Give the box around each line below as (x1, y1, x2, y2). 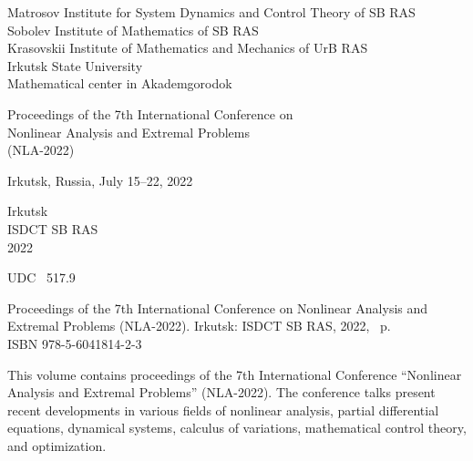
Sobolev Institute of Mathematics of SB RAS (7, 20, 259, 39)
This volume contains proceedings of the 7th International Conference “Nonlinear (7, 364, 462, 384)
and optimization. (7, 435, 107, 455)
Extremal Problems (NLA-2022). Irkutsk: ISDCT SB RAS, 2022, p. (7, 316, 391, 335)
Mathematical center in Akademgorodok (7, 74, 232, 93)
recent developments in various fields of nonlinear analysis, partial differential (7, 400, 439, 419)
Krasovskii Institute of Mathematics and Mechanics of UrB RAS (7, 38, 368, 57)
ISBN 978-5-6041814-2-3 (7, 333, 142, 353)
